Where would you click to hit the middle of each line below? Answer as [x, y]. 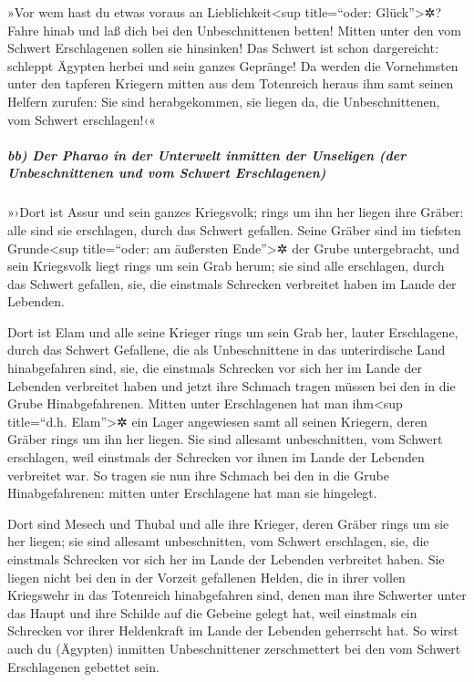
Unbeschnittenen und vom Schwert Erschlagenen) [167, 173]
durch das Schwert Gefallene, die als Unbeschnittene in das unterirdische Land [227, 350]
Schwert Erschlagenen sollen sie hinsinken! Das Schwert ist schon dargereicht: [223, 48]
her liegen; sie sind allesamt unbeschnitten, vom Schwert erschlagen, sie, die [218, 541]
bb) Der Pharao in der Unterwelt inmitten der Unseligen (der [207, 155]
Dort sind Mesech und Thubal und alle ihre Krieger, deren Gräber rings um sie [228, 523]
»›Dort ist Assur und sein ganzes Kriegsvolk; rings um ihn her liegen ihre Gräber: [236, 212]
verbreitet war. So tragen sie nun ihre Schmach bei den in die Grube [198, 475]
